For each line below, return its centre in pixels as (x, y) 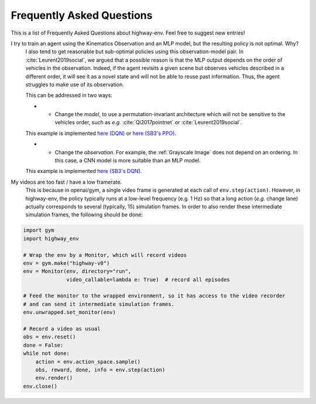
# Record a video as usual (62, 329)
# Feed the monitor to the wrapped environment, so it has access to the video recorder (154, 296)
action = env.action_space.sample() (88, 361)
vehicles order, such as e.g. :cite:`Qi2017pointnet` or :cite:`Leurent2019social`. (148, 123)
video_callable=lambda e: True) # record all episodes (148, 279)
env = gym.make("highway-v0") (66, 263)
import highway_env (51, 238)
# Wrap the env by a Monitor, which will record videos (105, 255)
